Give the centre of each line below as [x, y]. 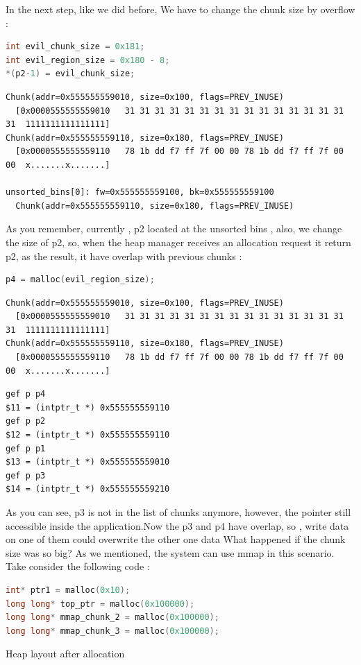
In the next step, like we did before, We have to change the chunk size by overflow [180, 9]
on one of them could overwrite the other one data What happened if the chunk [176, 539]
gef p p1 [26, 448]
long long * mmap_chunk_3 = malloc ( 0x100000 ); [112, 631]
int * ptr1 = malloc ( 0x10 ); [68, 590]
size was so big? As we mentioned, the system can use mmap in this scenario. [170, 552]
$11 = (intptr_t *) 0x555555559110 [88, 407]
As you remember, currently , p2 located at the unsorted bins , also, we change [174, 228]
